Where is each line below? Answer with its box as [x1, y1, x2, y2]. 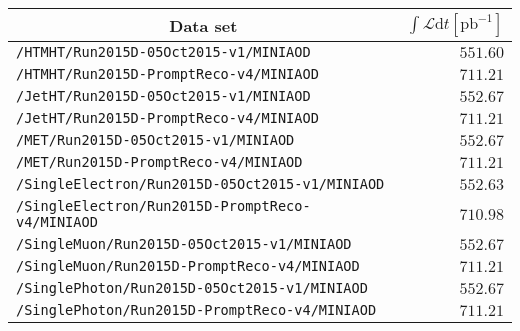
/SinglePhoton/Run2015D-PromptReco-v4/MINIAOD [16, 302, 377, 318]
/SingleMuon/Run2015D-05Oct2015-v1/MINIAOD [16, 236, 352, 252]
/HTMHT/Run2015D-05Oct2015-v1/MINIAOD [16, 44, 311, 60]
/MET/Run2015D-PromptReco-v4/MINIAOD [16, 154, 303, 170]
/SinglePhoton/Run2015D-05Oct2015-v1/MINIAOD [16, 280, 368, 296]
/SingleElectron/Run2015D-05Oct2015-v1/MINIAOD [16, 176, 385, 192]
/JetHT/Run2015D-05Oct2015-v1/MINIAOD [16, 88, 311, 104]
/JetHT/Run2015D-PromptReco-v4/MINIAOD [16, 110, 319, 126]
